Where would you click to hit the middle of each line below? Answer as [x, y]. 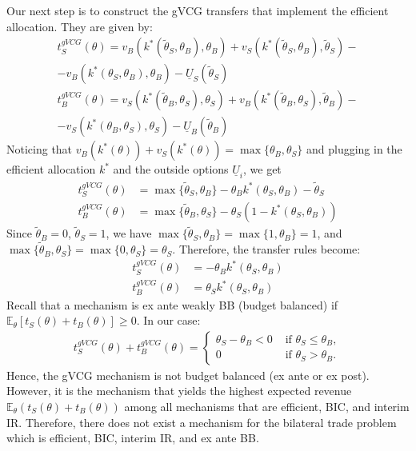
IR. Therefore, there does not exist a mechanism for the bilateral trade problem [202, 422]
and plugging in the [354, 149]
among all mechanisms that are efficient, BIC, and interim [267, 406]
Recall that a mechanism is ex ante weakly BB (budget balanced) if [172, 304]
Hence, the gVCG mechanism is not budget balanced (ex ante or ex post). [188, 375]
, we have [129, 233]
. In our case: [168, 320]
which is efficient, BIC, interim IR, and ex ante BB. [133, 438]
